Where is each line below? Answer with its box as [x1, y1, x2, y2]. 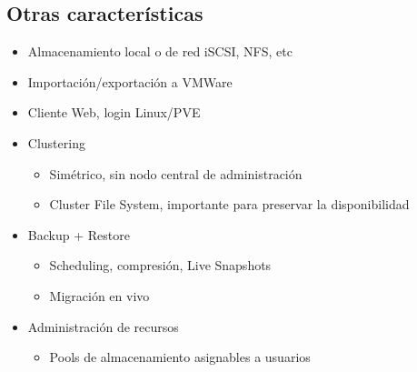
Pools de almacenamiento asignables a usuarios [49, 347, 311, 367]
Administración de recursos [27, 317, 179, 336]
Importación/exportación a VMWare [27, 72, 233, 91]
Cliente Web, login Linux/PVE [27, 103, 201, 122]
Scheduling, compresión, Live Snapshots [49, 256, 272, 275]
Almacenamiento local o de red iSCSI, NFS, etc [27, 42, 293, 61]
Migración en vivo [49, 286, 150, 305]
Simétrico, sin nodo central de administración [49, 164, 303, 183]
